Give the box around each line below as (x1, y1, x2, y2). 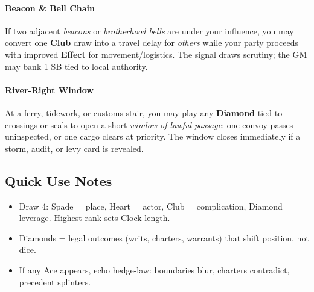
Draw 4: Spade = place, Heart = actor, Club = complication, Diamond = (19, 199, 292, 212)
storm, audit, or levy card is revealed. (5, 141, 144, 154)
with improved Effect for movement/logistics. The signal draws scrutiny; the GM (5, 48, 307, 60)
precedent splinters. (19, 275, 91, 288)
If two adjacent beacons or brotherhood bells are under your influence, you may (5, 24, 294, 37)
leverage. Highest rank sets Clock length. (19, 211, 170, 224)
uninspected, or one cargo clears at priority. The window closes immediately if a (5, 130, 301, 143)
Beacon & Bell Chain (5, 1, 95, 14)
